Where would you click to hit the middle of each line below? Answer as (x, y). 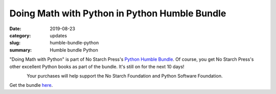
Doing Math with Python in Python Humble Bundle (118, 13)
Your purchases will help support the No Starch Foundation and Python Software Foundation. (125, 76)
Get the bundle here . (31, 85)
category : (20, 35)
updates (59, 35)
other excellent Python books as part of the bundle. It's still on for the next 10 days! (97, 66)
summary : (21, 50)
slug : (15, 43)
